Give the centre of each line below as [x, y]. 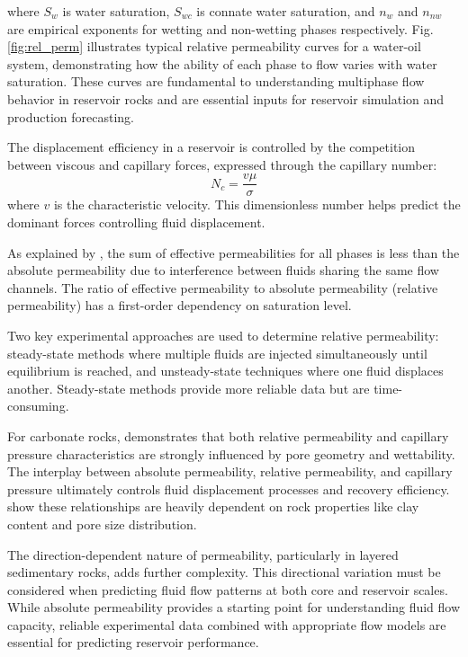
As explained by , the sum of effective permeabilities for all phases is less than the [234, 252]
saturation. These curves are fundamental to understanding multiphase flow [216, 81]
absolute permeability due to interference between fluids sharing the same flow [223, 270]
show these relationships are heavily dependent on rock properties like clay [213, 506]
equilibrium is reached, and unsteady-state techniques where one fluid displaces [225, 371]
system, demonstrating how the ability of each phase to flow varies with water [222, 63]
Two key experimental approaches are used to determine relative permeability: [223, 335]
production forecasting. [71, 116]
